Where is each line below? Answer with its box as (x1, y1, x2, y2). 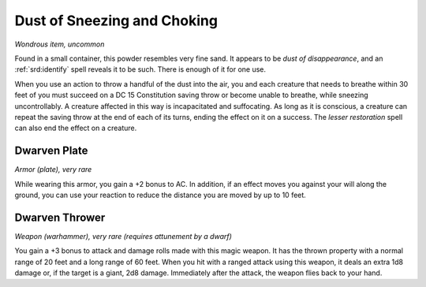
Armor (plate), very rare (14, 165, 92, 174)
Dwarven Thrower (14, 211, 106, 224)
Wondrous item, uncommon (14, 39, 105, 49)
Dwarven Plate (14, 144, 88, 158)
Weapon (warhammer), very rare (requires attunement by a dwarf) (14, 231, 233, 240)
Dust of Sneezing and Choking (14, 12, 219, 29)
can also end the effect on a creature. (14, 123, 137, 133)
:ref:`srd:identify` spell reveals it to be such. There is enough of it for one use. (14, 65, 267, 74)
